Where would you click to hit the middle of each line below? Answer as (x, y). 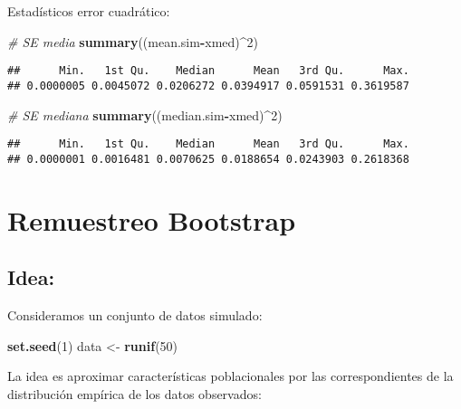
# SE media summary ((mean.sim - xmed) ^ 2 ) (133, 41)
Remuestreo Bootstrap (152, 219)
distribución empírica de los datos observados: (134, 393)
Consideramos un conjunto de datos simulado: (135, 314)
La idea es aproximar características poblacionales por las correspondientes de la (230, 376)
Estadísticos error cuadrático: (89, 11)
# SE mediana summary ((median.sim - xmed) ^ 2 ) (145, 114)
